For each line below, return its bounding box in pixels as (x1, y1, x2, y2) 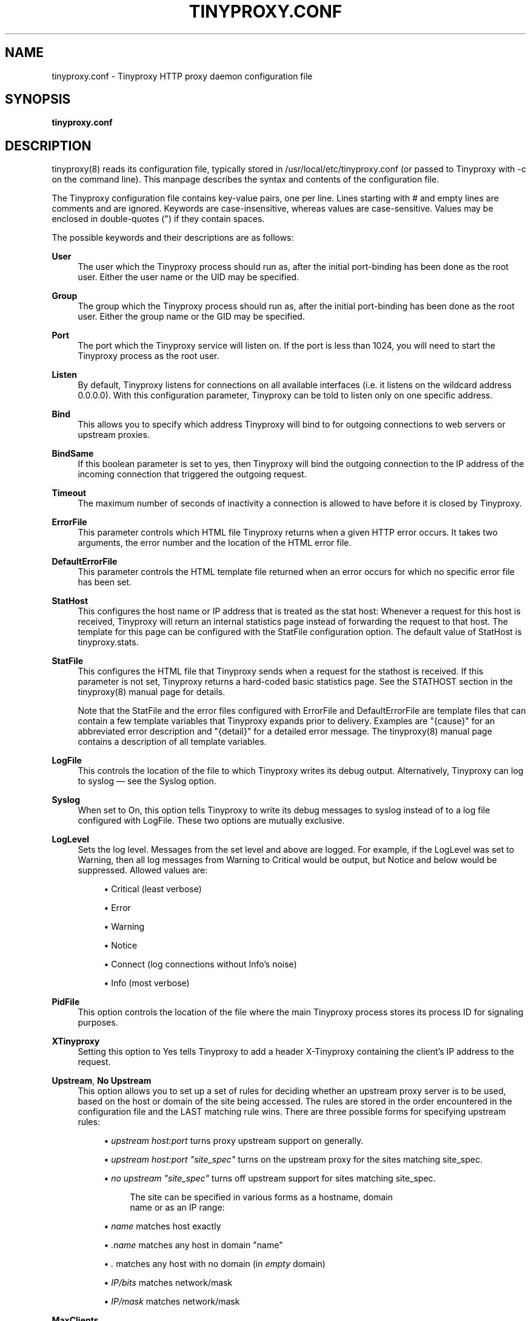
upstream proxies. (78, 429, 150, 440)
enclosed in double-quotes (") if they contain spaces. (52, 213, 265, 224)
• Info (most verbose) (104, 978, 190, 989)
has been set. (78, 577, 132, 588)
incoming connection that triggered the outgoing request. (78, 469, 307, 480)
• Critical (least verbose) (104, 884, 202, 895)
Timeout (52, 488, 87, 499)
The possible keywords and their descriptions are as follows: (52, 232, 294, 243)
